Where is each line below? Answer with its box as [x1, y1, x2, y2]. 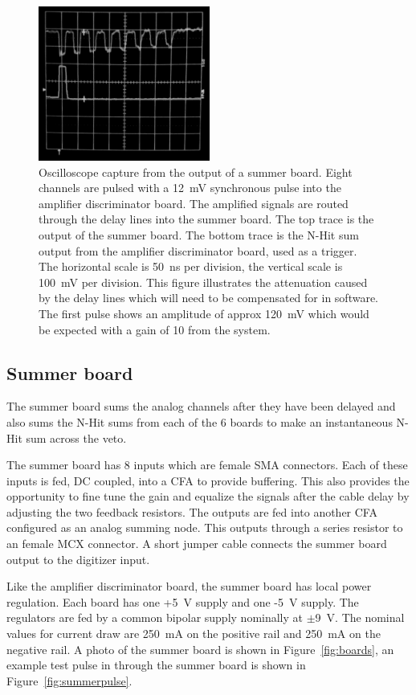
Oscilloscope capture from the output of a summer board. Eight [39, 163, 353, 180]
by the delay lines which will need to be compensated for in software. [39, 289, 379, 306]
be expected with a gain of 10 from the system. [39, 321, 271, 337]
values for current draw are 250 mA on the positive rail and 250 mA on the [6, 625, 381, 642]
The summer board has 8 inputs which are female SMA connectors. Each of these [6, 456, 408, 473]
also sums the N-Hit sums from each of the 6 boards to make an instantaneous [6, 413, 393, 430]
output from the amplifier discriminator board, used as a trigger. [39, 242, 357, 259]
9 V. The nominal [315, 609, 405, 626]
